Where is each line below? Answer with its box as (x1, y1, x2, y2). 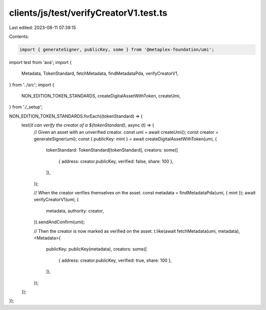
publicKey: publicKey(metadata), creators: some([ (46, 246, 147, 252)
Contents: (9, 33, 29, 39)
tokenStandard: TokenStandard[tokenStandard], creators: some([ (46, 147, 178, 153)
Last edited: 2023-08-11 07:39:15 (9, 25, 76, 31)
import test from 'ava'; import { (9, 59, 72, 65)
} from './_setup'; (9, 104, 43, 110)
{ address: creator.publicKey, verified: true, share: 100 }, (58, 257, 172, 263)
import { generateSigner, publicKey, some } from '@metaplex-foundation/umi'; (19, 47, 214, 52)
